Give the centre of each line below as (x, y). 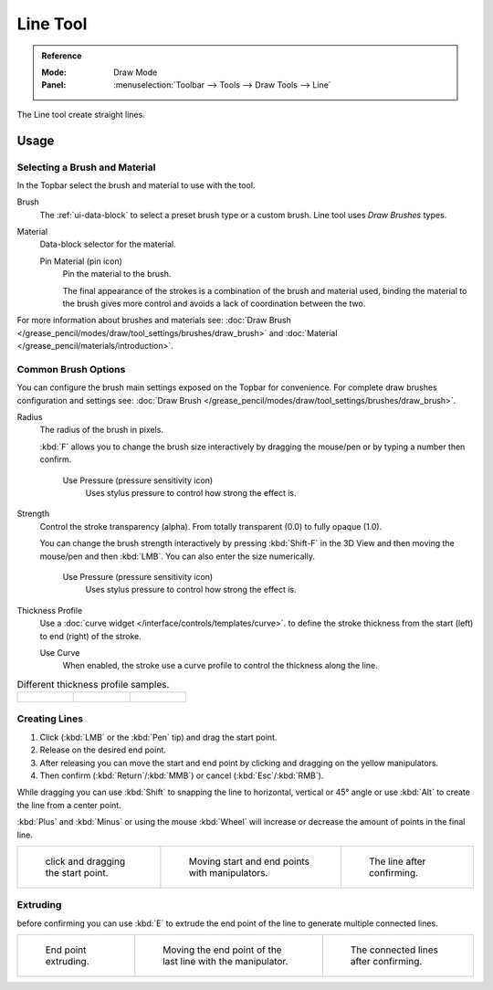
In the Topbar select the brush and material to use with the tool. (136, 185)
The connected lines (394, 950)
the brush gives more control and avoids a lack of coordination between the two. (214, 303)
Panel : (54, 85)
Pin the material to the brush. (117, 274)
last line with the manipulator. (226, 962)
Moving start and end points (249, 861)
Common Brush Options (71, 369)
